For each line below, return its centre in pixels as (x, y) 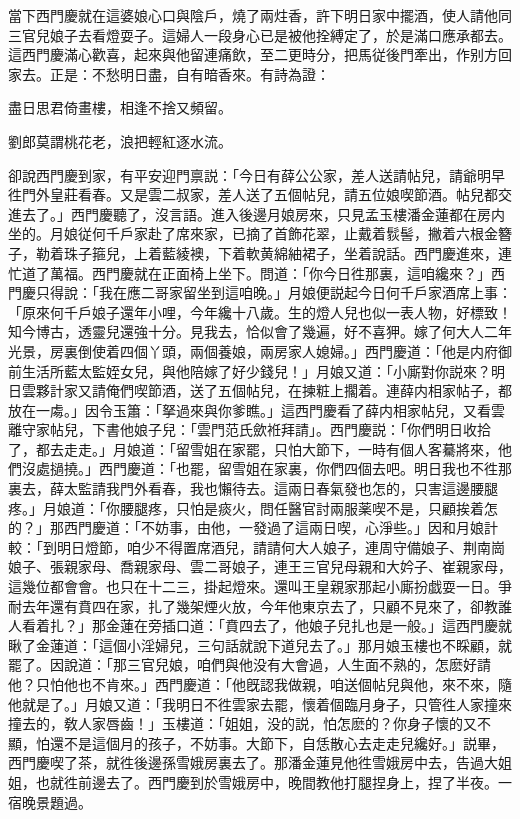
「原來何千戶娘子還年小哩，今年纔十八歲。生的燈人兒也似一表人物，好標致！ (260, 311)
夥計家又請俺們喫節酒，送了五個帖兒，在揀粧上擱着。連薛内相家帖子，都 (273, 390)
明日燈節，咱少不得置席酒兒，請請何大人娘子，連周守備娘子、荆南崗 (280, 546)
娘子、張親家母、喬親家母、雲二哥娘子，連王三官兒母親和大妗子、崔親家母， (260, 566)
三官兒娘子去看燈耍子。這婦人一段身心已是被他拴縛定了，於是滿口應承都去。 (260, 34)
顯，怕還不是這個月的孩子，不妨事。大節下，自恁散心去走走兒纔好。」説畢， (256, 742)
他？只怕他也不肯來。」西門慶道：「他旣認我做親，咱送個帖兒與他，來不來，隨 (260, 684)
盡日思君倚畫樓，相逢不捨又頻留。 (120, 107)
